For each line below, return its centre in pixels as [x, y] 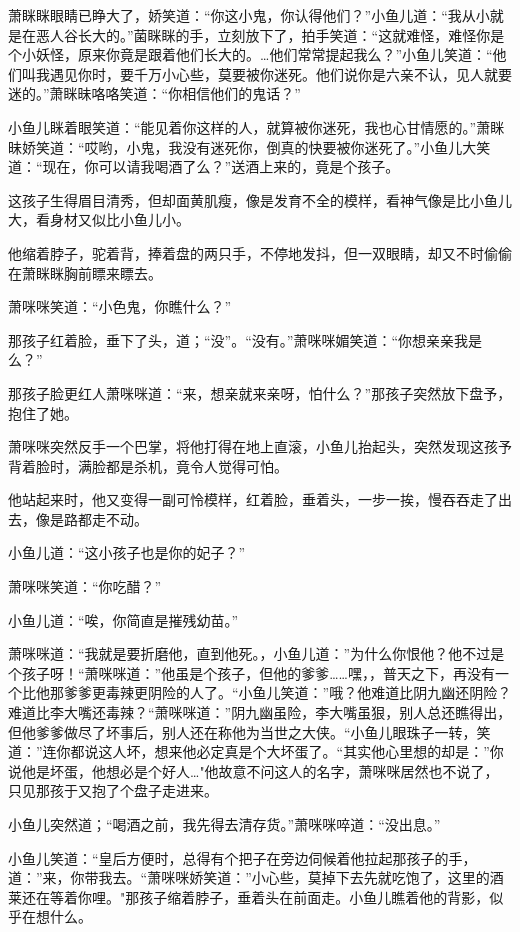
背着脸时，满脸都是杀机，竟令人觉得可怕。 [148, 465]
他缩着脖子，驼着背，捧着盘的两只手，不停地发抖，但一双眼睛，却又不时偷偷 [260, 252]
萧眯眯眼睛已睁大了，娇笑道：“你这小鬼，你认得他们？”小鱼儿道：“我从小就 [256, 15]
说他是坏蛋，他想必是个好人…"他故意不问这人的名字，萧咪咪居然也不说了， [253, 770]
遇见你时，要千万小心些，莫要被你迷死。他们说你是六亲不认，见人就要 [280, 73]
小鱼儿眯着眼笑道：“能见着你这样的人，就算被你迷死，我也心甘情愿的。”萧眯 [256, 126]
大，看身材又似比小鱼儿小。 [99, 219]
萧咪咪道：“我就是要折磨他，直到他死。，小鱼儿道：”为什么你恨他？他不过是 [256, 653]
